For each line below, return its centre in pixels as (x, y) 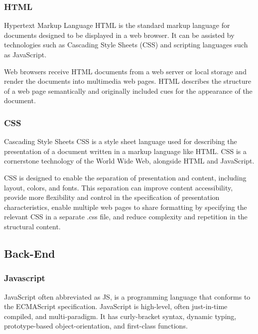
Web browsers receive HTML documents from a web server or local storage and (125, 71)
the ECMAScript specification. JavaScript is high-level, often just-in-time (116, 306)
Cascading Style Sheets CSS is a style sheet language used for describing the (121, 141)
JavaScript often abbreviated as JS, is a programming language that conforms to (127, 296)
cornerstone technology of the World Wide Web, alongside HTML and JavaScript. (129, 161)
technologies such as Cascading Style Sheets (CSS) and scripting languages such (126, 45)
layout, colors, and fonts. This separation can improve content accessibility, (119, 187)
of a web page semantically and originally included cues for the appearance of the (128, 90)
